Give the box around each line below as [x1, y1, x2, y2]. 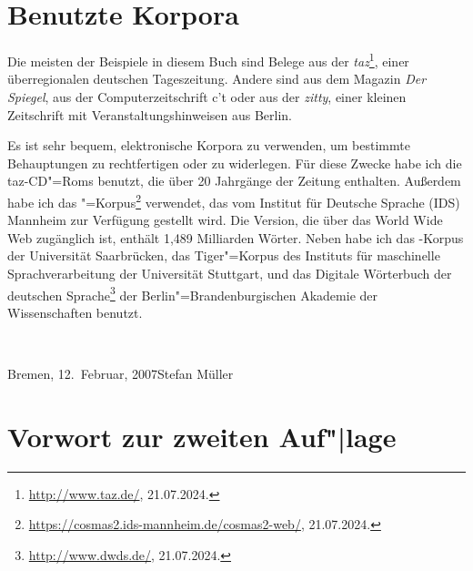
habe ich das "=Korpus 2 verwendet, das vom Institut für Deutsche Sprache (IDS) [7, 189, 460, 211]
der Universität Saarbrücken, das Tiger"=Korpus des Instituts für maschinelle [7, 246, 440, 265]
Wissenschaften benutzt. [7, 302, 143, 321]
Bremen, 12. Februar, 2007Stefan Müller [7, 364, 234, 382]
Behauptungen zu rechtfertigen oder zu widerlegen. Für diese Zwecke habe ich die [7, 153, 462, 172]
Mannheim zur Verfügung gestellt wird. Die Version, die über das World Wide [7, 210, 443, 229]
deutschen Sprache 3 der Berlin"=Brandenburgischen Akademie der [7, 282, 377, 304]
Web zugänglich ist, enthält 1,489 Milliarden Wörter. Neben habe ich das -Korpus [7, 228, 464, 247]
